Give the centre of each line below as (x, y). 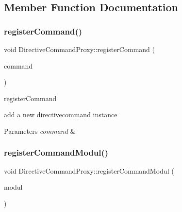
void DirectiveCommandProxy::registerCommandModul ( (89, 170)
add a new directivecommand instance (61, 115)
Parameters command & (40, 131)
